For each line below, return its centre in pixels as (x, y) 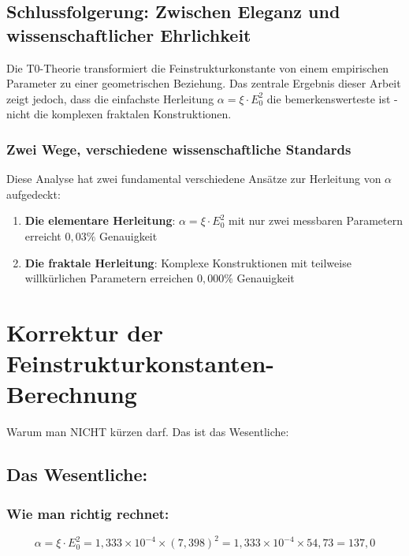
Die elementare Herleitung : (100, 220)
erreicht (43, 235)
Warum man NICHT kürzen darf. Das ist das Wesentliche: (148, 432)
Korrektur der (85, 332)
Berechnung (72, 394)
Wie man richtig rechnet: (88, 513)
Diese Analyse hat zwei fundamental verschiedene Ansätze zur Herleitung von (194, 179)
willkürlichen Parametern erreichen (109, 278)
